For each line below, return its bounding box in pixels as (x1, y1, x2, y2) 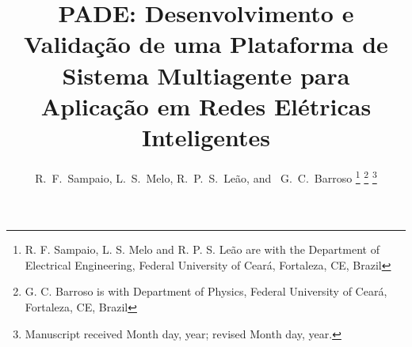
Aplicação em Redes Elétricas (40, 89, 372, 122)
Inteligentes (141, 120, 271, 153)
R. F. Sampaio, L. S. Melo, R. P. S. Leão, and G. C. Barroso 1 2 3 (35, 167, 377, 186)
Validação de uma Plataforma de (24, 28, 388, 60)
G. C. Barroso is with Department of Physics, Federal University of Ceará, (25, 283, 387, 300)
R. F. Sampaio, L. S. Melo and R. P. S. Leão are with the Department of (25, 241, 380, 258)
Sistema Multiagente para (62, 58, 350, 91)
